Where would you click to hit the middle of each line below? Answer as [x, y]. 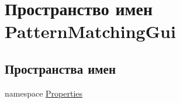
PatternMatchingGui [90, 31]
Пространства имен [60, 68]
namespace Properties [44, 93]
